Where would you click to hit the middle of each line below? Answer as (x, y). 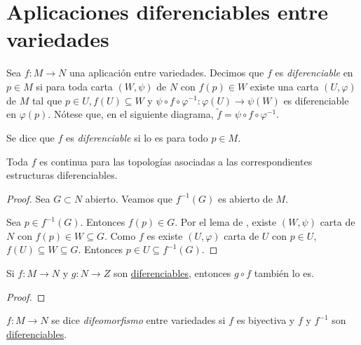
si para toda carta (74, 86)
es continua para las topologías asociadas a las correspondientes (176, 161)
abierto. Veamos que (129, 198)
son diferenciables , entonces (172, 273)
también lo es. (284, 273)
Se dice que (30, 137)
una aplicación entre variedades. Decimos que (167, 73)
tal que (47, 100)
